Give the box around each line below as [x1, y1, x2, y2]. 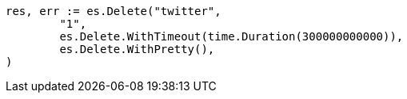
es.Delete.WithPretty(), [59, 43, 215, 55]
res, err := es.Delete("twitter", [6, 5, 221, 17]
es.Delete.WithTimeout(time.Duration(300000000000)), [59, 30, 404, 43]
